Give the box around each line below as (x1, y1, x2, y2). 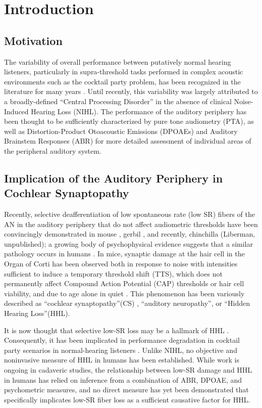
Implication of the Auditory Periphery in (4, 170, 223, 186)
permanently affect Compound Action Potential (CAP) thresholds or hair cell (4, 278, 244, 289)
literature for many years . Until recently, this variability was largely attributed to (4, 86, 258, 97)
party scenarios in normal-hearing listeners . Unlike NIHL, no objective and (4, 344, 237, 355)
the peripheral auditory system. (4, 145, 101, 156)
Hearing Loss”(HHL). (4, 308, 70, 319)
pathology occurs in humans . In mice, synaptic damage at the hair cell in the (4, 248, 245, 259)
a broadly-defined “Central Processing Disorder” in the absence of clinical (4, 96, 232, 106)
